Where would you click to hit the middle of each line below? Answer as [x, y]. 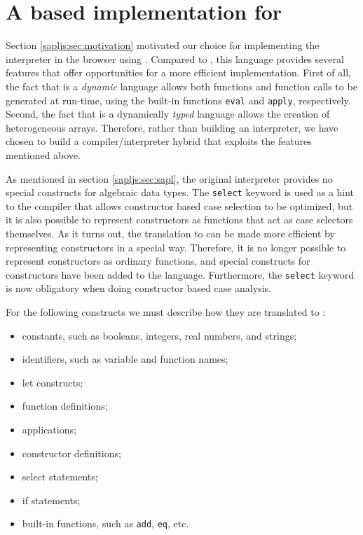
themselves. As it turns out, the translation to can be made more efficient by [170, 233]
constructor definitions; [71, 453]
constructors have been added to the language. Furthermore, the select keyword [180, 274]
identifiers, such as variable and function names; [125, 359]
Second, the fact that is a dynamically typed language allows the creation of [168, 114]
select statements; [60, 477]
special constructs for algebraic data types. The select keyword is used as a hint [180, 192]
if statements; [51, 500]
